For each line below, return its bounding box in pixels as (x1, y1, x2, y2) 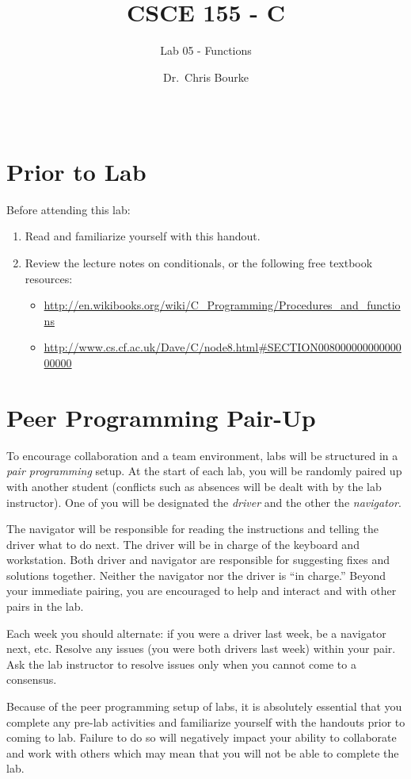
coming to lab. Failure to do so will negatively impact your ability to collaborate (6, 729, 397, 746)
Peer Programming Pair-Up (6, 401, 316, 433)
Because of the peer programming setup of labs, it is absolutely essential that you (6, 698, 402, 715)
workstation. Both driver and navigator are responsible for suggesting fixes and (6, 551, 390, 568)
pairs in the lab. (6, 598, 84, 615)
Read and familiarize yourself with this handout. (25, 228, 261, 244)
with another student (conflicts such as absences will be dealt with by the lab (6, 478, 382, 494)
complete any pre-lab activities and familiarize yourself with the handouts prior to (6, 713, 405, 730)
